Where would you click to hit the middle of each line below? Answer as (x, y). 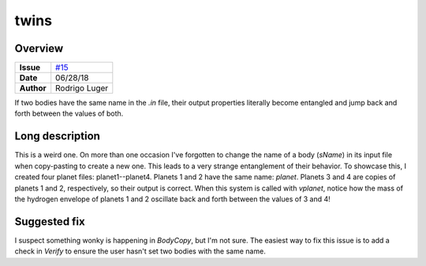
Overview (39, 48)
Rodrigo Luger (82, 88)
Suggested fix (50, 222)
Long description (57, 137)
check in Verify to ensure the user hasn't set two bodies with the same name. (140, 251)
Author (33, 88)
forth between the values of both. (69, 113)
